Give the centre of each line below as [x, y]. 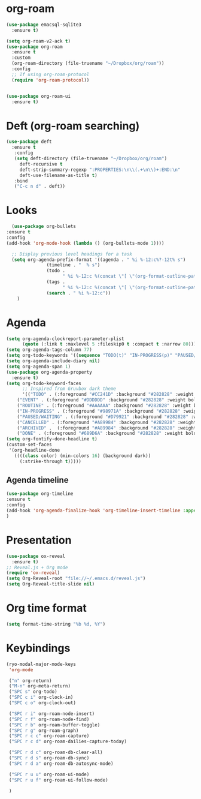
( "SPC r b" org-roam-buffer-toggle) [54, 725]
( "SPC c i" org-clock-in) [41, 698]
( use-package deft [29, 142]
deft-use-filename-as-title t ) [58, 175]
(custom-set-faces [29, 445]
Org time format [46, 608]
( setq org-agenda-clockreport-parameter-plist [65, 339]
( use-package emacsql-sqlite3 [44, 25]
